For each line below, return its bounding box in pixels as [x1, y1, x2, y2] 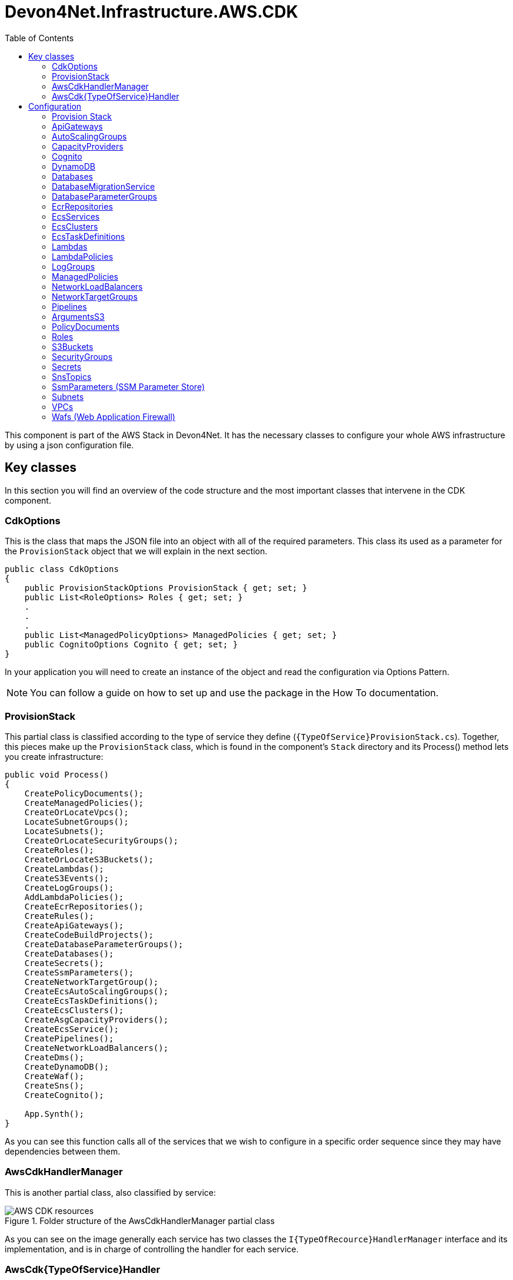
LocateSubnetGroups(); [24, 817, 129, 827]
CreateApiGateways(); [24, 921, 124, 931]
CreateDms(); [24, 1053, 84, 1063]
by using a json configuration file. [5, 439, 134, 450]
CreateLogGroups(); [24, 883, 114, 893]
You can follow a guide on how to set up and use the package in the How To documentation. [30, 687, 439, 699]
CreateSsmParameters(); [24, 968, 134, 978]
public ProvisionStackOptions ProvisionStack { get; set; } [24, 583, 308, 593]
